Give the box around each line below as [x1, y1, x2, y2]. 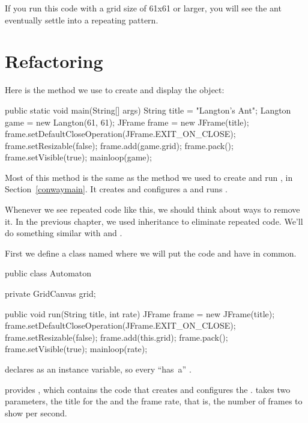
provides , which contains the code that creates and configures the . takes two [5, 383, 291, 395]
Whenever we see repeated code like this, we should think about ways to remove [5, 203, 300, 216]
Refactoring [5, 49, 103, 73]
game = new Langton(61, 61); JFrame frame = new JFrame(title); [5, 115, 249, 128]
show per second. [5, 406, 67, 419]
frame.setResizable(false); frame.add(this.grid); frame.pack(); [5, 330, 228, 343]
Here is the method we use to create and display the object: [5, 84, 225, 96]
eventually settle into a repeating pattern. [5, 13, 159, 26]
